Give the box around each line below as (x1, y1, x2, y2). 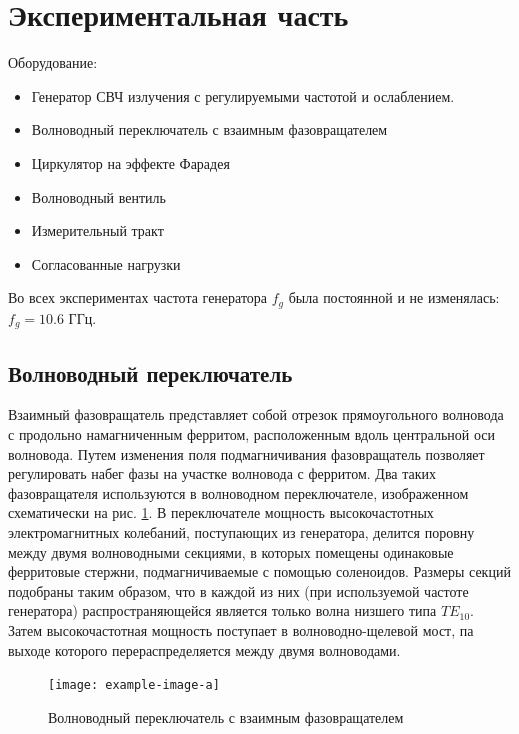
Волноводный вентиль (31, 186, 166, 207)
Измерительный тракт (31, 220, 164, 241)
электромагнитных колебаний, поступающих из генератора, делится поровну (8, 521, 475, 542)
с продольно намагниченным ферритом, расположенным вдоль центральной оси (8, 423, 495, 444)
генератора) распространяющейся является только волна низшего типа (8, 600, 437, 621)
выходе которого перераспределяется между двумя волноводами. (8, 639, 401, 660)
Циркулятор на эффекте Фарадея (31, 152, 230, 173)
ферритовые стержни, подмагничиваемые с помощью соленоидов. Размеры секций (8, 561, 511, 582)
